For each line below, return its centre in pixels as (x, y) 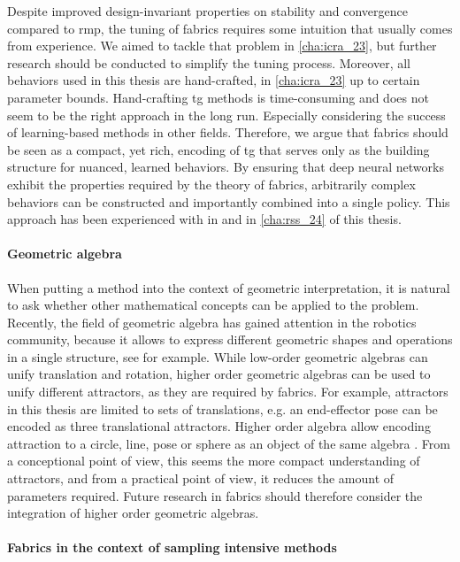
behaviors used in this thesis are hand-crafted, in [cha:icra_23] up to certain (214, 80)
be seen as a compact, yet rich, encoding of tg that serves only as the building (218, 149)
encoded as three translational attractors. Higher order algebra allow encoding (219, 426)
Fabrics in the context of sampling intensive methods (172, 547)
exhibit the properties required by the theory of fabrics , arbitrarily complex (211, 184)
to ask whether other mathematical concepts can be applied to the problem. (213, 305)
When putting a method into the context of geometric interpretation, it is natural (229, 287)
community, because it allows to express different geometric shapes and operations (230, 339)
